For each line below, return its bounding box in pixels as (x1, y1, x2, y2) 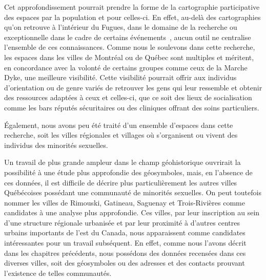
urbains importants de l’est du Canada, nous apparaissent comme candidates (4, 227, 245, 238)
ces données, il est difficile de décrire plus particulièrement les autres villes (4, 177, 237, 188)
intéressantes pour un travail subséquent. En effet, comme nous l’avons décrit (4, 237, 247, 248)
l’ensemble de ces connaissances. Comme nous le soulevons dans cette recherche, (4, 42, 255, 52)
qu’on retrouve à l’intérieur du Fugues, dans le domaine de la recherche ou (4, 22, 237, 32)
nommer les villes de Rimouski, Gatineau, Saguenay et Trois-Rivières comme (4, 197, 245, 208)
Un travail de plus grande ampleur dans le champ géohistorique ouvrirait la (4, 157, 241, 167)
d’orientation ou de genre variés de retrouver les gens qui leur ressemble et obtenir (4, 82, 262, 92)
